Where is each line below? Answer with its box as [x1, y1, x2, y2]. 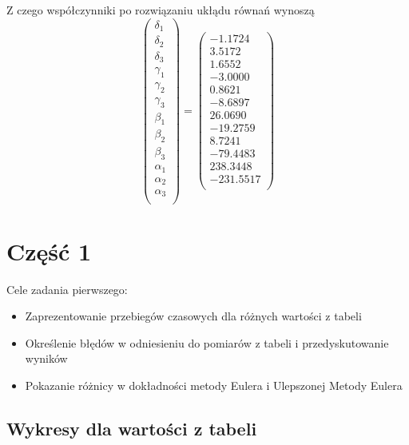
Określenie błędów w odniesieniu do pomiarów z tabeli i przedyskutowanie [25, 334, 389, 351]
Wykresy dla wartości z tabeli [6, 416, 257, 441]
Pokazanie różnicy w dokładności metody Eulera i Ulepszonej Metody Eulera [25, 377, 403, 394]
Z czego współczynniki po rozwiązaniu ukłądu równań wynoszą [6, 2, 315, 18]
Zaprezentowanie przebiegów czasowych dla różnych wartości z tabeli [25, 308, 362, 324]
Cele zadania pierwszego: [6, 280, 128, 297]
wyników [25, 350, 68, 367]
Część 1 [6, 234, 92, 267]
